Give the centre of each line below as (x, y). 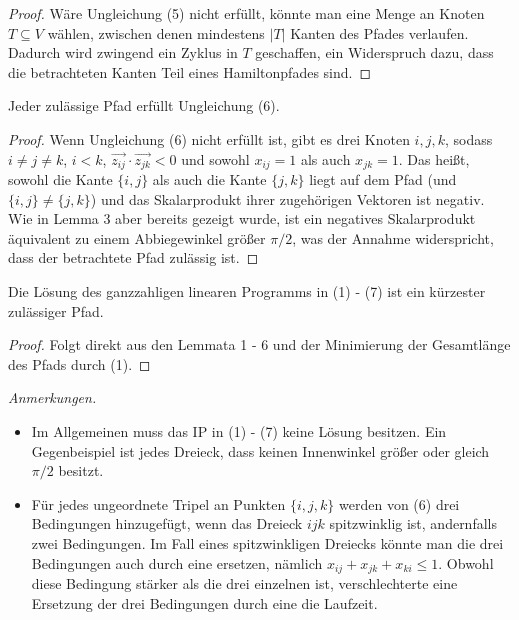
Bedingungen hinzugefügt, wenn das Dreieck (167, 523)
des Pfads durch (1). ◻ (79, 363)
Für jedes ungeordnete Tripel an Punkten (158, 503)
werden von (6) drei (399, 503)
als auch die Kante (209, 179)
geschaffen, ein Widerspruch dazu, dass (374, 52)
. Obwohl (466, 562)
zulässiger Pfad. (56, 310)
